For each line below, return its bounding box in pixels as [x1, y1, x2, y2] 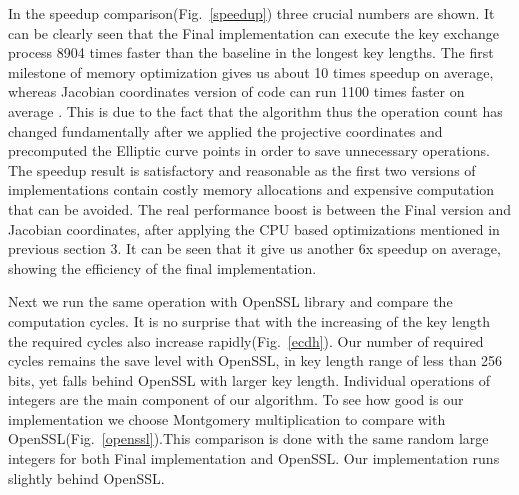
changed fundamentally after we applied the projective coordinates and [8, 120, 443, 141]
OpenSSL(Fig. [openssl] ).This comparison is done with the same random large [8, 428, 489, 449]
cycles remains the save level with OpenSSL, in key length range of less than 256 [8, 350, 503, 371]
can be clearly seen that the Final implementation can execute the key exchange [8, 22, 500, 43]
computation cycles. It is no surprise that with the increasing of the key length [8, 310, 490, 331]
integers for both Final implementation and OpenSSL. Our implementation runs [8, 448, 500, 469]
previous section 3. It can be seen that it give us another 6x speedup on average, [8, 238, 501, 259]
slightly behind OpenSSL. [8, 467, 165, 488]
